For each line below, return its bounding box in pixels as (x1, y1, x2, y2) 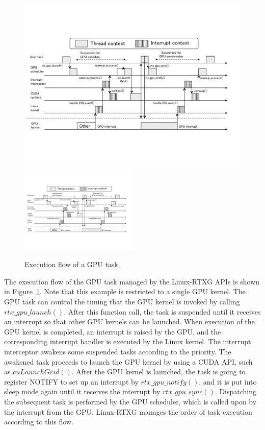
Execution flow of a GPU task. (24, 259, 120, 270)
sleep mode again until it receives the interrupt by (4, 386, 161, 397)
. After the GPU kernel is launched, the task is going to (71, 366, 246, 377)
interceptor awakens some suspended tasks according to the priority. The (4, 346, 231, 356)
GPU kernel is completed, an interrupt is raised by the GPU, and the (4, 326, 221, 337)
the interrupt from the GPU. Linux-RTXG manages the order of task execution (4, 406, 252, 417)
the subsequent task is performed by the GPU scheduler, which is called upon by (4, 396, 257, 407)
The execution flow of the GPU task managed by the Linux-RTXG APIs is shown (4, 276, 259, 286)
